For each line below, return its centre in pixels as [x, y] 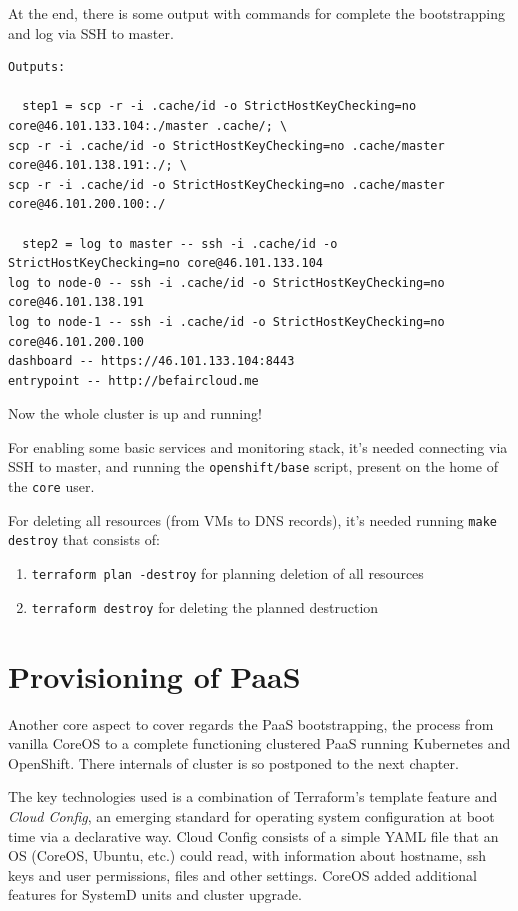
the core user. [51, 486]
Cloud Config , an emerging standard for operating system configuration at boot [251, 815]
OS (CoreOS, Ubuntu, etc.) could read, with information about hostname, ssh [247, 855]
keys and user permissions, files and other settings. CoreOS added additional [243, 874]
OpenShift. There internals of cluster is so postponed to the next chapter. [233, 762]
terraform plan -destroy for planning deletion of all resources [227, 573]
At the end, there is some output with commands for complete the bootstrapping [257, 13]
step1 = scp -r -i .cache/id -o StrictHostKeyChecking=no [219, 106]
